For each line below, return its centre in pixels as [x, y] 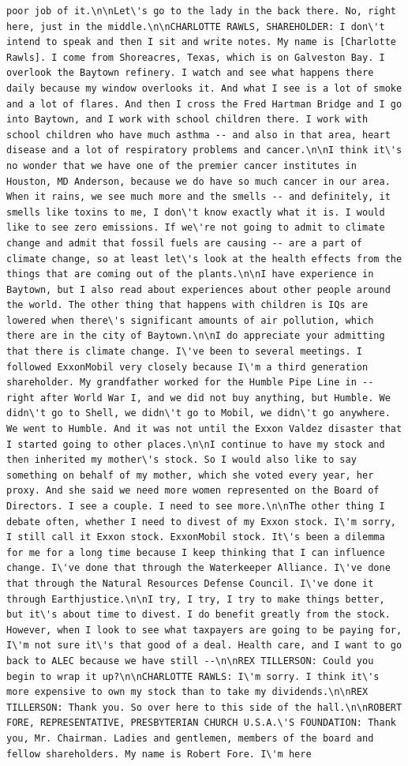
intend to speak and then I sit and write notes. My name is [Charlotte [201, 42]
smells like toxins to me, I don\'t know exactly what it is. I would [196, 212]
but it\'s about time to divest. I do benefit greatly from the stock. [198, 615]
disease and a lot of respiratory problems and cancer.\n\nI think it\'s [204, 150]
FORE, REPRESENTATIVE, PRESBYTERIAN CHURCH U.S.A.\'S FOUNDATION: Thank [201, 723]
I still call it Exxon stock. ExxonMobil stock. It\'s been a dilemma [196, 537]
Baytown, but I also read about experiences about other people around [198, 289]
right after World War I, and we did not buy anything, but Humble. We [198, 398]
